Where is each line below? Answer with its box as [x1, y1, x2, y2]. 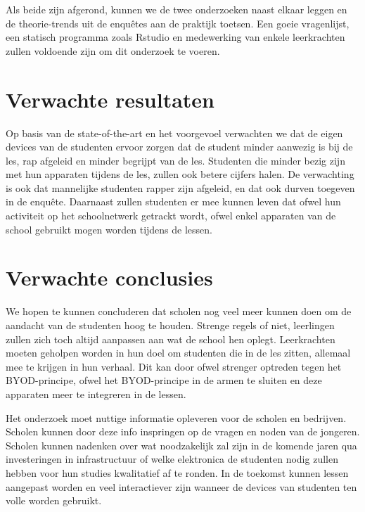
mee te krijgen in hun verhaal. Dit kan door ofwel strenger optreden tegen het [6, 359, 342, 373]
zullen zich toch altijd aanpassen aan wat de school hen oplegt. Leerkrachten [6, 331, 335, 346]
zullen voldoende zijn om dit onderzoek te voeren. [6, 43, 220, 58]
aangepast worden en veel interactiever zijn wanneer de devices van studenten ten [6, 479, 357, 494]
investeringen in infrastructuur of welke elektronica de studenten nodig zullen [6, 452, 338, 466]
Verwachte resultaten [6, 84, 214, 113]
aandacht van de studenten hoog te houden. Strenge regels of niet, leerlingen [6, 317, 335, 332]
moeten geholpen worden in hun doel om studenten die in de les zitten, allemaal [6, 345, 351, 360]
